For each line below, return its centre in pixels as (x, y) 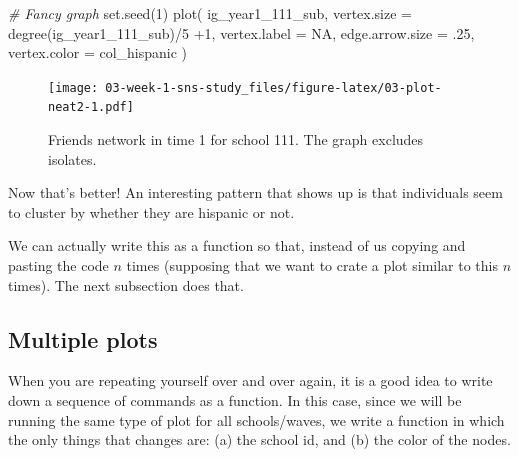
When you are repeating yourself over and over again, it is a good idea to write (250, 380)
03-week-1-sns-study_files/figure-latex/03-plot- (273, 87)
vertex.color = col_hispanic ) (98, 52)
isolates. (72, 158)
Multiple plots (83, 338)
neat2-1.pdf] (91, 107)
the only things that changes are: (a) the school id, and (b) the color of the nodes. (259, 439)
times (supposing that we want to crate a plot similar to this (312, 265)
